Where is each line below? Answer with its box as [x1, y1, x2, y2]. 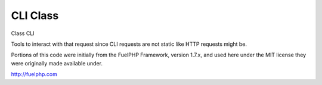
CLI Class [11, 9, 59, 22]
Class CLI [11, 30, 35, 37]
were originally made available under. [11, 59, 103, 67]
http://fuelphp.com [11, 71, 58, 78]
